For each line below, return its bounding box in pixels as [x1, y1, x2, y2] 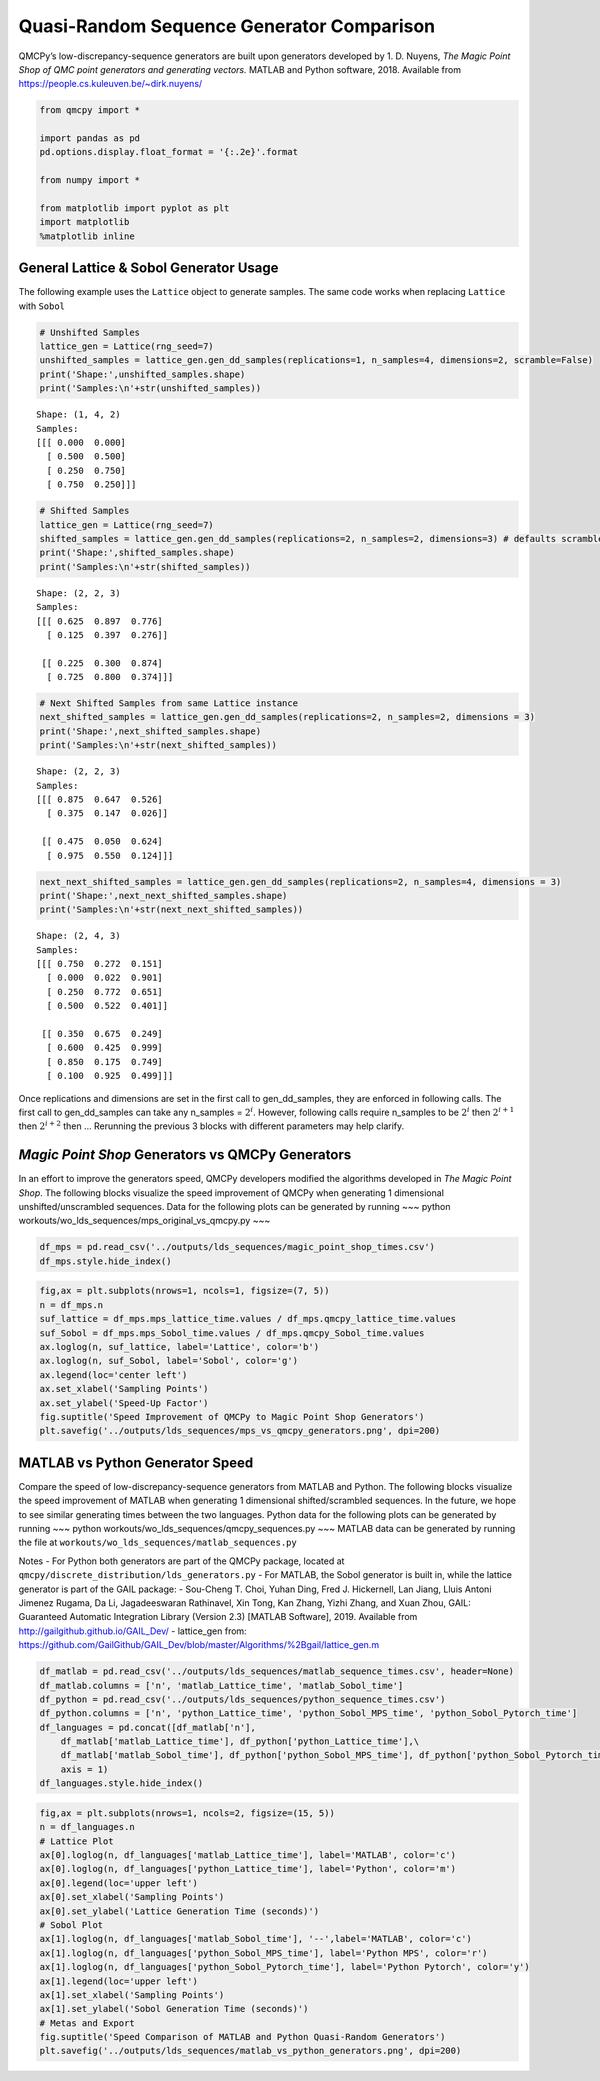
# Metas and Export [39, 2017, 135, 2029]
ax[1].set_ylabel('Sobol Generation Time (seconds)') [39, 2003, 309, 2015]
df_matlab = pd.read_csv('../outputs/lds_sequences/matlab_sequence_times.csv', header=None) [39, 1666, 515, 1677]
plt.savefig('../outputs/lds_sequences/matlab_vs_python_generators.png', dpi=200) [39, 2045, 462, 2057]
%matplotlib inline [39, 230, 135, 242]
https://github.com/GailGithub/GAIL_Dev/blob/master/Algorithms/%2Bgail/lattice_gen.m [18, 1639, 380, 1651]
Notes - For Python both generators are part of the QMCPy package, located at [18, 1555, 345, 1567]
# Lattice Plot [39, 1835, 114, 1847]
